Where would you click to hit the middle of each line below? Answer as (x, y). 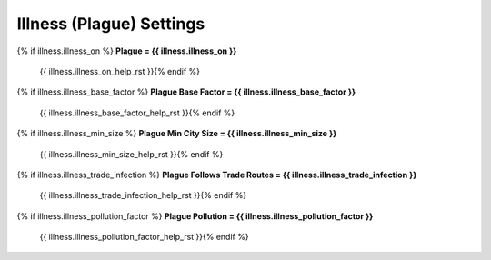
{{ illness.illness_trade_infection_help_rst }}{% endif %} (143, 195)
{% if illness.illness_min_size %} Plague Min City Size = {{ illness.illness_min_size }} (177, 134)
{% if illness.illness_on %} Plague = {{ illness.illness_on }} (127, 51)
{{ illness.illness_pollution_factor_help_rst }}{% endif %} (144, 237)
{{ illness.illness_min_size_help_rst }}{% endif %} (131, 154)
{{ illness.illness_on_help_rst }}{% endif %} (120, 71)
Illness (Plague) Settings (111, 24)
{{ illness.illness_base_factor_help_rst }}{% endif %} (137, 113)
